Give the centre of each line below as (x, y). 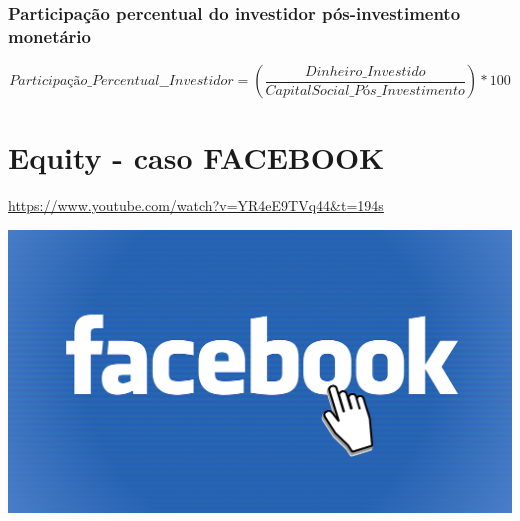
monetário (49, 35)
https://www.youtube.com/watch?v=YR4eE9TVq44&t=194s (196, 205)
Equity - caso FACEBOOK (196, 157)
